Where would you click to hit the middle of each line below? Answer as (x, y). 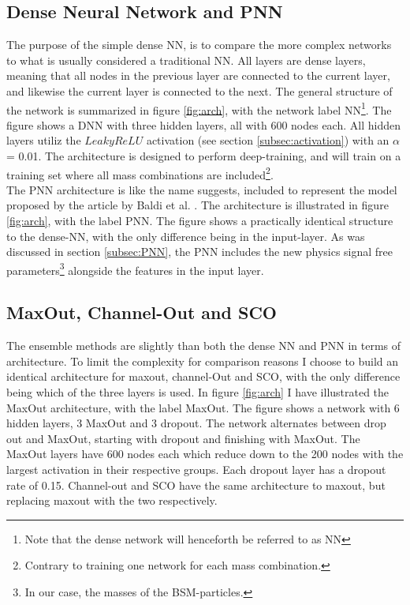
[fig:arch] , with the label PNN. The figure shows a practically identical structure (200, 221)
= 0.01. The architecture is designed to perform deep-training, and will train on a (204, 156)
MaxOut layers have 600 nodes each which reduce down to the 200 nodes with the (205, 454)
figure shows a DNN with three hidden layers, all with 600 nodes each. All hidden (203, 124)
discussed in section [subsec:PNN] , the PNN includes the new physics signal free (200, 252)
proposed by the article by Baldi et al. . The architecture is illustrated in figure (198, 205)
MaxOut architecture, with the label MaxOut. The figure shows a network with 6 (203, 407)
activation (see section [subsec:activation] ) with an (268, 140)
